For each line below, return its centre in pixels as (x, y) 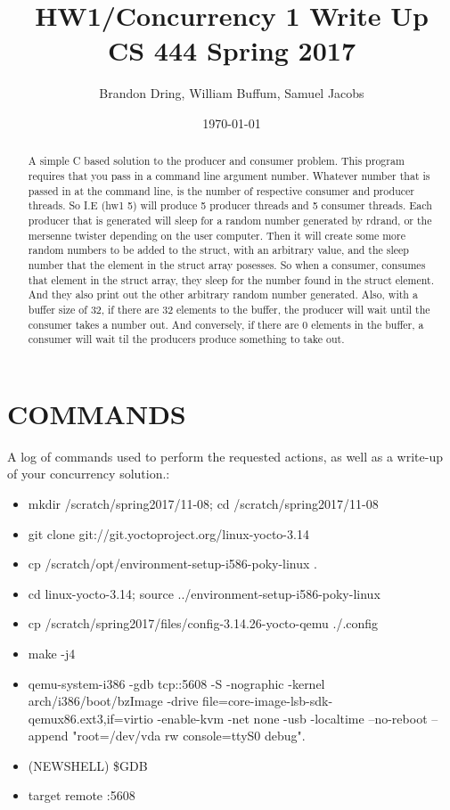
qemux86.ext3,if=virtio (90, 718)
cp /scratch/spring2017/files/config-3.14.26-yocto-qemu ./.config (203, 623)
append (48, 736)
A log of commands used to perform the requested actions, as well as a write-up (225, 456)
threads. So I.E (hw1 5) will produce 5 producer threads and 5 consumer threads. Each (230, 205)
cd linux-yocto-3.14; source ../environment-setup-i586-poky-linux (204, 593)
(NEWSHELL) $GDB (88, 765)
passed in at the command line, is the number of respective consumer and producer (221, 190)
